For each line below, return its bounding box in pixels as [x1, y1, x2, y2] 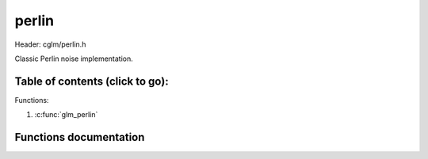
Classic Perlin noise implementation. [14, 54, 134, 63]
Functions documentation [14, 131, 145, 144]
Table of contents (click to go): [14, 74, 170, 88]
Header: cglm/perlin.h [14, 40, 86, 49]
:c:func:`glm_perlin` [34, 110, 98, 119]
